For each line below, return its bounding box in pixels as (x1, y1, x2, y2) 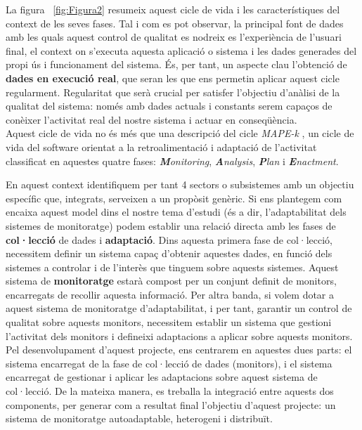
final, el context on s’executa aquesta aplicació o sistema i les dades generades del (6, 43, 357, 58)
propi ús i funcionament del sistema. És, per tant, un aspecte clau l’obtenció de (6, 57, 347, 72)
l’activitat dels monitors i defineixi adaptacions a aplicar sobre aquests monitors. (6, 328, 353, 343)
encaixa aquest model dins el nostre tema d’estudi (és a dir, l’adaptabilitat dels (6, 204, 347, 219)
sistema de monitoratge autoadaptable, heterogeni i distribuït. (6, 411, 273, 426)
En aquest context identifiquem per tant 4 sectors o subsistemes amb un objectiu (6, 177, 354, 192)
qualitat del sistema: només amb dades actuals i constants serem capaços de (6, 98, 332, 113)
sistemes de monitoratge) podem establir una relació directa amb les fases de (6, 218, 336, 233)
